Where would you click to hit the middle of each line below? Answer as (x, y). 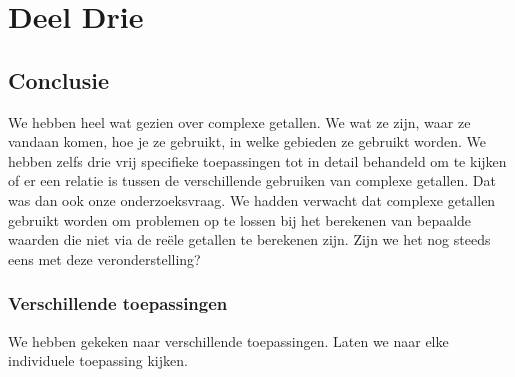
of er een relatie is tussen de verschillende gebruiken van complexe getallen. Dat (252, 180)
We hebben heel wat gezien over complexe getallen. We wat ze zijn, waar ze (239, 121)
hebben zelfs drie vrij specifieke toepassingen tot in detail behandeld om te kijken (257, 160)
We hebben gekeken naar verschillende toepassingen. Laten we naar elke (228, 340)
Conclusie (59, 79)
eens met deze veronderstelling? (104, 258)
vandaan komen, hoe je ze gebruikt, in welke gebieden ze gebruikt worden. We (247, 141)
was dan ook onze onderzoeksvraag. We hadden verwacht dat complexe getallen (252, 199)
